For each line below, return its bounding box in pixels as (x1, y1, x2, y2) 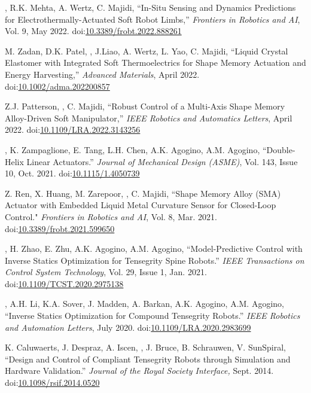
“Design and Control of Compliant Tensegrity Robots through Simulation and (5, 352, 291, 365)
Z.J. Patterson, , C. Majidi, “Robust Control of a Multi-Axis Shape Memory (5, 100, 285, 112)
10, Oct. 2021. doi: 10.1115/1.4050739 (5, 167, 140, 179)
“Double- (262, 143, 295, 156)
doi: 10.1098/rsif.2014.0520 (5, 376, 100, 389)
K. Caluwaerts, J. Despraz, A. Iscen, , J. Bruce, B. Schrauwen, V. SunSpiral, (5, 341, 286, 354)
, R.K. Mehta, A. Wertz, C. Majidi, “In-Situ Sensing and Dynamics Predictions (5, 1, 296, 13)
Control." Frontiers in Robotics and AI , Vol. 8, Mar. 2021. (5, 210, 217, 223)
